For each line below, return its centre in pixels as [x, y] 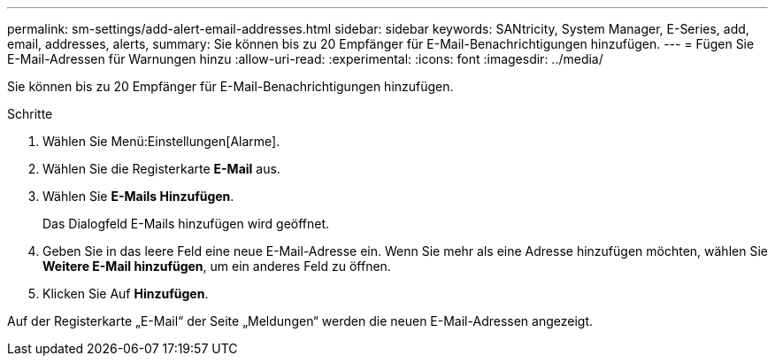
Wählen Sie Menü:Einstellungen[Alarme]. [161, 141]
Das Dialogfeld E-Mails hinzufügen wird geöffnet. [186, 224]
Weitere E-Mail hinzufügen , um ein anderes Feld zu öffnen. [217, 266]
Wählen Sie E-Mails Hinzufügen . [138, 196]
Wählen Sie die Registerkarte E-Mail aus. [161, 169]
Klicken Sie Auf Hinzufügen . [126, 293]
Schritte [30, 114]
